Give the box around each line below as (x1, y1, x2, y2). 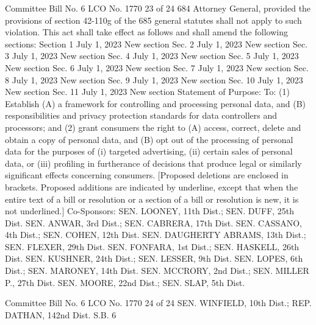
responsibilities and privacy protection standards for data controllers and (5, 109, 278, 122)
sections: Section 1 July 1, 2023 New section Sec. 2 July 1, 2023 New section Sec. (5, 37, 308, 50)
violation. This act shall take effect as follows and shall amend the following (5, 26, 288, 38)
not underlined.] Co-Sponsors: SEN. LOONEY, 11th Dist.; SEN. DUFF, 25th (5, 204, 295, 217)
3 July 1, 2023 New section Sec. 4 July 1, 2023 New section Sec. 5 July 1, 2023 (5, 49, 299, 62)
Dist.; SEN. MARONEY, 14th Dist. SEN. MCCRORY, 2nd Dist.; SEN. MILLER (5, 264, 309, 277)
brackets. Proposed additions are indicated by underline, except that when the (5, 180, 298, 193)
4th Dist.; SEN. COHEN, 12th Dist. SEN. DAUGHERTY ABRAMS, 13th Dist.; (5, 228, 306, 241)
